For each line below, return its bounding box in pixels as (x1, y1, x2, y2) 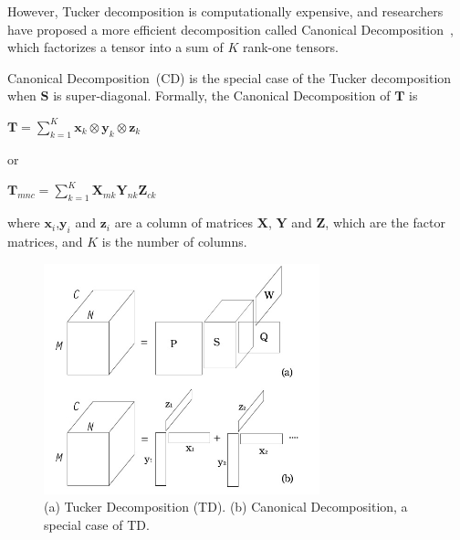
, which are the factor (325, 213, 445, 232)
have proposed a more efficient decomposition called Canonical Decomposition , (7, 19, 454, 38)
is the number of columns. (101, 231, 247, 250)
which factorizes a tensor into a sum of (7, 37, 224, 57)
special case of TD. (44, 514, 150, 534)
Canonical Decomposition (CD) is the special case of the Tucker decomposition (7, 68, 452, 87)
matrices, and (7, 231, 83, 250)
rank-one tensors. (242, 37, 339, 57)
